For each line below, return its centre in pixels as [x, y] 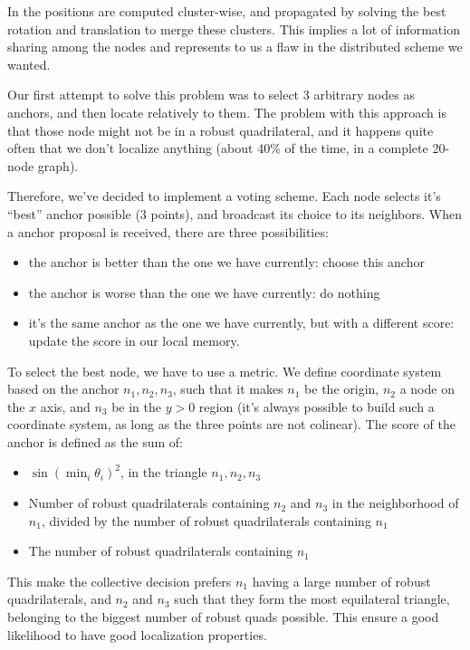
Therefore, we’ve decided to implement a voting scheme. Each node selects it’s [224, 196]
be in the [136, 406]
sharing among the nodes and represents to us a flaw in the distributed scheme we [235, 47]
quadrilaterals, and [59, 599]
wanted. [29, 64]
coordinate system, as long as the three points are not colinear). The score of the [231, 424]
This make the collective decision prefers [120, 581]
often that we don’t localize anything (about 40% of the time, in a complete [218, 148]
